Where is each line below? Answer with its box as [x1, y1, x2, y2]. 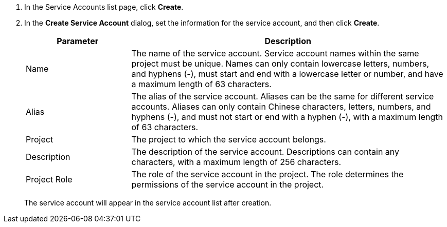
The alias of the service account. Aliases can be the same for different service [131, 91, 434, 101]
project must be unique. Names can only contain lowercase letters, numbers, [131, 58, 430, 69]
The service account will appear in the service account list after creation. [24, 198, 272, 207]
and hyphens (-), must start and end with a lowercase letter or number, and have [131, 69, 443, 79]
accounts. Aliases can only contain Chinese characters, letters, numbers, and [131, 101, 431, 112]
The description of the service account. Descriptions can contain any [131, 147, 400, 157]
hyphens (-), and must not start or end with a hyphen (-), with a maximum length [131, 112, 443, 122]
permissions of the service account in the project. [131, 179, 324, 190]
